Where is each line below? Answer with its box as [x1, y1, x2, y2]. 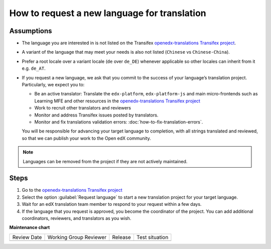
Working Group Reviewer [47, 233, 107, 240]
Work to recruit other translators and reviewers [34, 105, 131, 111]
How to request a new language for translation [9, 8, 207, 19]
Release [112, 233, 131, 240]
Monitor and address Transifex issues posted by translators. [34, 112, 159, 118]
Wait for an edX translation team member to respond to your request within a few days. [22, 201, 202, 207]
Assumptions [9, 27, 52, 35]
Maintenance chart [9, 224, 50, 230]
